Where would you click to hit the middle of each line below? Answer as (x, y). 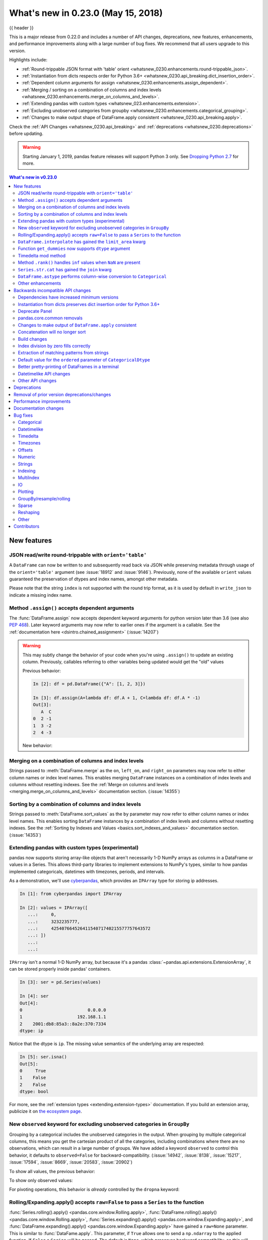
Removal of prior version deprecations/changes (62, 394)
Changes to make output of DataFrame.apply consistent (77, 325)
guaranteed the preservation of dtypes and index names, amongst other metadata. (94, 579)
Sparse (25, 505)
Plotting (26, 492)
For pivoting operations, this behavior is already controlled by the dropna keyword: (94, 1189)
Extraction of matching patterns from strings (63, 353)
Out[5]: (29, 1064)
